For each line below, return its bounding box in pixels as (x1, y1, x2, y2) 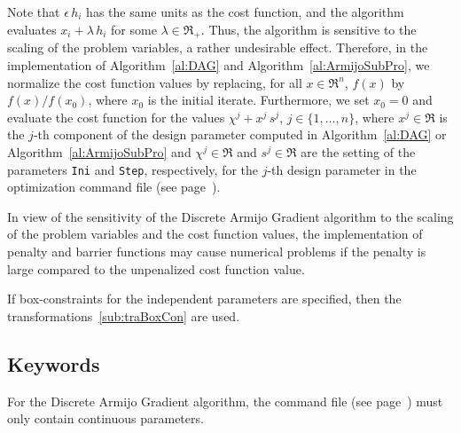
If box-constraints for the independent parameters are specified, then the (7, 289, 402, 308)
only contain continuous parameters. (7, 409, 204, 428)
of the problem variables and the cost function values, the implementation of (7, 224, 423, 243)
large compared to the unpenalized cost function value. (7, 259, 305, 278)
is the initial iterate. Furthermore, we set (147, 91, 370, 109)
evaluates (7, 20, 57, 38)
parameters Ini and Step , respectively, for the (7, 160, 259, 178)
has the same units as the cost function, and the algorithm (86, 3, 404, 20)
